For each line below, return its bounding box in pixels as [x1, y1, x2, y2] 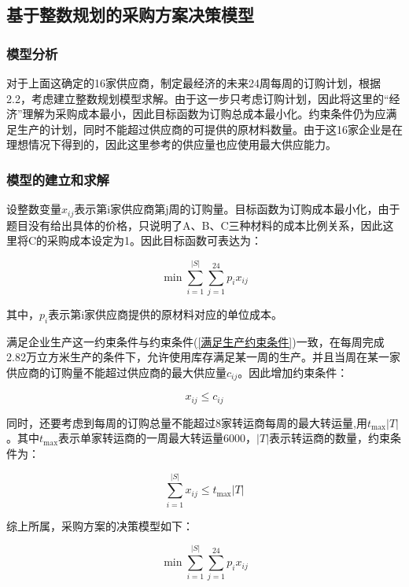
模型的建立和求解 [6, 169, 109, 189]
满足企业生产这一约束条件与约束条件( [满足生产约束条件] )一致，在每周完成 [6, 333, 385, 349]
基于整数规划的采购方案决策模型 [6, 2, 254, 27]
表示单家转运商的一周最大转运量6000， [58, 430, 257, 446]
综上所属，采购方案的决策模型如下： [6, 517, 193, 533]
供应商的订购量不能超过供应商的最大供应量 [6, 364, 227, 380]
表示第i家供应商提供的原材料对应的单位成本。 [48, 305, 283, 322]
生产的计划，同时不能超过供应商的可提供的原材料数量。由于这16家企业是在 [17, 120, 403, 137]
